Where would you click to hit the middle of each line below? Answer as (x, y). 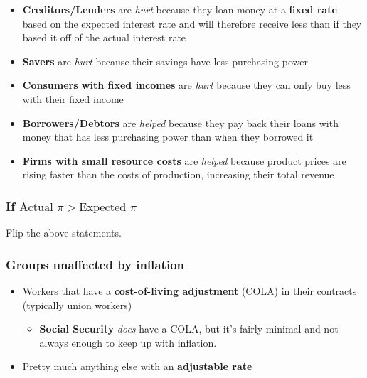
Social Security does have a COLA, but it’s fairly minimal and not (189, 329)
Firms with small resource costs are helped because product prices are (184, 160)
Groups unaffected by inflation (95, 264)
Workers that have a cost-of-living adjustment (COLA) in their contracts (190, 290)
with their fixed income (73, 98)
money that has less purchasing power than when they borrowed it (168, 137)
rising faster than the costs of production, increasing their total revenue (178, 174)
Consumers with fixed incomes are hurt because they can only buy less (186, 85)
